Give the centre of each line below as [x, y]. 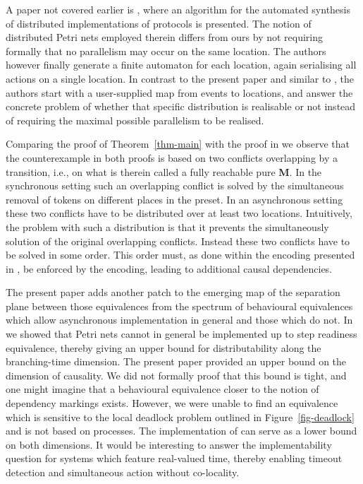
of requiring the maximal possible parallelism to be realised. [135, 120]
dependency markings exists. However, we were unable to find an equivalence [172, 403]
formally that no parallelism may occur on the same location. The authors [166, 51]
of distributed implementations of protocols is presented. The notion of [159, 23]
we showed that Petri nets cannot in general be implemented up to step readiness [181, 334]
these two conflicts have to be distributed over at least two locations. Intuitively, [179, 213]
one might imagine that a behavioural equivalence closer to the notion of [162, 389]
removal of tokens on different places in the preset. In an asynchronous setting [174, 199]
